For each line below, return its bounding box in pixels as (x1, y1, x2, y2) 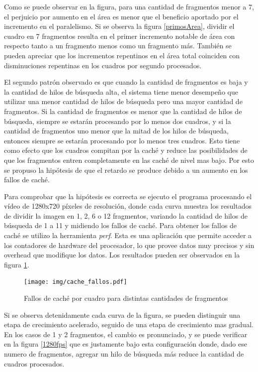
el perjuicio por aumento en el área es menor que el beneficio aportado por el (4, 11, 239, 21)
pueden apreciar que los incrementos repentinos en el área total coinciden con (4, 50, 240, 60)
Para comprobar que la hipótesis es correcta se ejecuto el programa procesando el (4, 191, 252, 201)
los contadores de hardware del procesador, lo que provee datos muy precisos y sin (4, 240, 255, 250)
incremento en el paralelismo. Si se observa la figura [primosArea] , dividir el (4, 21, 235, 31)
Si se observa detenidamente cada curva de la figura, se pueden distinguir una (4, 309, 241, 320)
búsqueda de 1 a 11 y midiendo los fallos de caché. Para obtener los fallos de (4, 220, 237, 231)
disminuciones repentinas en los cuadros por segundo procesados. (4, 60, 202, 70)
